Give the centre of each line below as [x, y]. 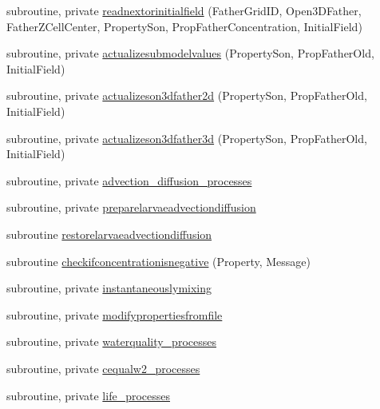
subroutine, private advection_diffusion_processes [129, 180]
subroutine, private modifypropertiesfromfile [115, 314]
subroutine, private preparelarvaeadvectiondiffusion [131, 207]
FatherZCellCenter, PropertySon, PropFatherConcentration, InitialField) [184, 26]
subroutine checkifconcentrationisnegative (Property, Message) [159, 261]
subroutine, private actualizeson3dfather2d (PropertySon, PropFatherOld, [187, 95]
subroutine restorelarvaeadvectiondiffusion [109, 234]
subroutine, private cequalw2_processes [103, 368]
